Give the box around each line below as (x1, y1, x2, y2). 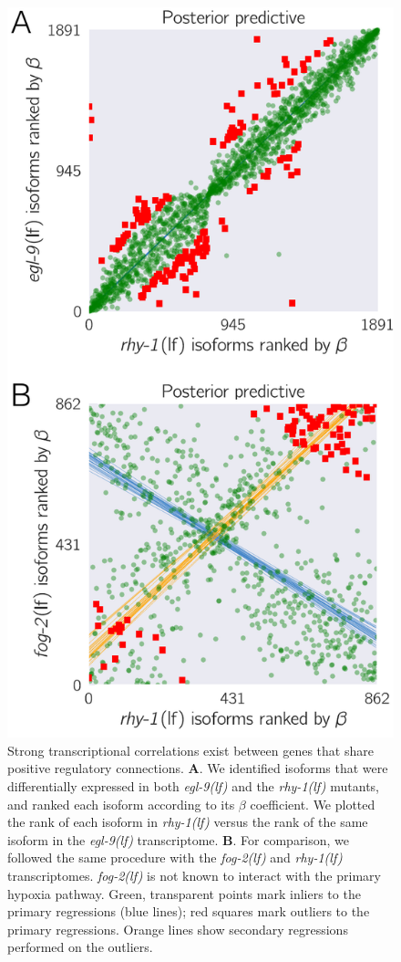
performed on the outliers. (7, 937, 153, 957)
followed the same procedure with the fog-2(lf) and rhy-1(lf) (7, 848, 343, 867)
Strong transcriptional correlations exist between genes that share (7, 740, 374, 759)
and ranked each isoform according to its (7, 794, 235, 813)
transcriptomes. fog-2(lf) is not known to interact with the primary (7, 866, 381, 885)
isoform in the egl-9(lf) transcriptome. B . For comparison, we (7, 830, 350, 849)
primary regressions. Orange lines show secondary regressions (7, 919, 348, 938)
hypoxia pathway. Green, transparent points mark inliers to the (7, 884, 361, 903)
